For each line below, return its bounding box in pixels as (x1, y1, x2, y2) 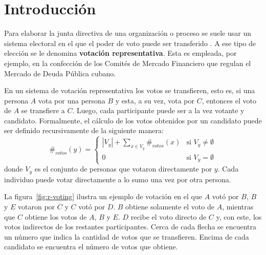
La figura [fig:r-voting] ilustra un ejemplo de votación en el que (4, 191, 202, 202)
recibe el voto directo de (130, 211, 207, 222)
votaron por (18, 201, 55, 211)
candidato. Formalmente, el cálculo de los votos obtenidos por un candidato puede (4, 115, 262, 125)
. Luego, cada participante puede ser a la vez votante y (72, 105, 245, 116)
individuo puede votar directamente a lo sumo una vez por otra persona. (4, 174, 231, 184)
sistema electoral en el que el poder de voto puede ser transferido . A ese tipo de (4, 37, 256, 48)
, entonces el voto (202, 95, 256, 105)
